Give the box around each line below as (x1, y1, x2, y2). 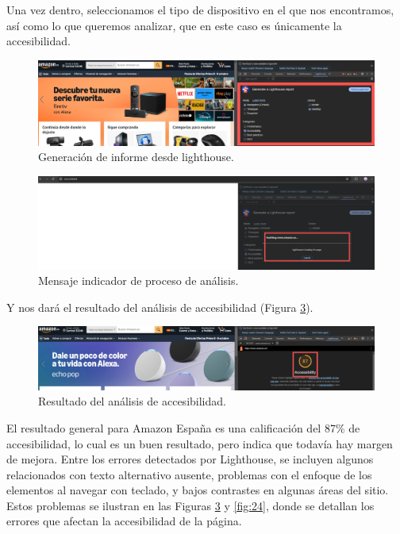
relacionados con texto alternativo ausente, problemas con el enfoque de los (6, 466, 372, 482)
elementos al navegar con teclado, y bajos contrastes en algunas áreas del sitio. (6, 482, 389, 498)
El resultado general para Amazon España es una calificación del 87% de (6, 419, 360, 436)
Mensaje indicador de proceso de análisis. (38, 272, 239, 289)
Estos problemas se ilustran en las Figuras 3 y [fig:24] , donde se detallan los (6, 497, 375, 513)
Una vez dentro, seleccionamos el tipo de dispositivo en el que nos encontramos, (6, 2, 394, 17)
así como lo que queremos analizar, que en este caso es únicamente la (6, 17, 342, 33)
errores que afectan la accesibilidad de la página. (6, 513, 242, 529)
